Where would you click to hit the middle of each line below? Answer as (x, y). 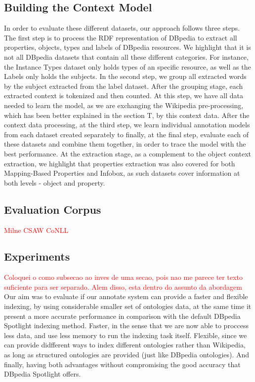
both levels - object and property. (55, 182)
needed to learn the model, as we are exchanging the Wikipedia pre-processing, (124, 105)
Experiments (37, 256)
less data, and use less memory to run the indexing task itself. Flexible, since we (126, 335)
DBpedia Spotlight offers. (42, 374)
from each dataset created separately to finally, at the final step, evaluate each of (126, 134)
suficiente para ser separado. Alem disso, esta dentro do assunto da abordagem (123, 286)
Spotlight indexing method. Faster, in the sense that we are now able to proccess (126, 325)
